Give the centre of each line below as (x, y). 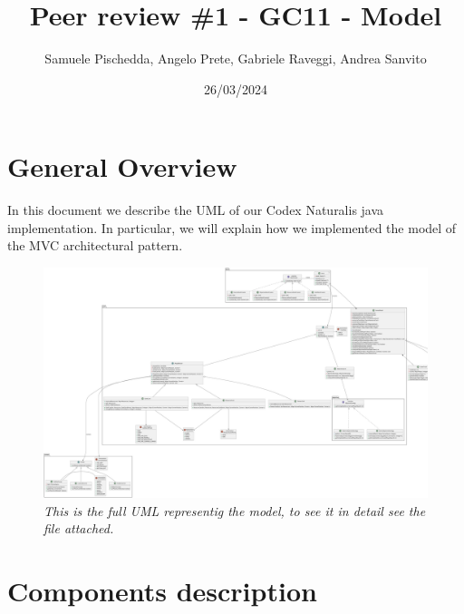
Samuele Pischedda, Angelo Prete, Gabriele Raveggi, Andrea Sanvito (236, 58)
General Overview (122, 166)
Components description (162, 591)
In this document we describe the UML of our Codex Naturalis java (196, 210)
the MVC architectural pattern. (95, 245)
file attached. (79, 528)
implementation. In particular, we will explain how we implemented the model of (232, 227)
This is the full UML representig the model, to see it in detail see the (235, 510)
